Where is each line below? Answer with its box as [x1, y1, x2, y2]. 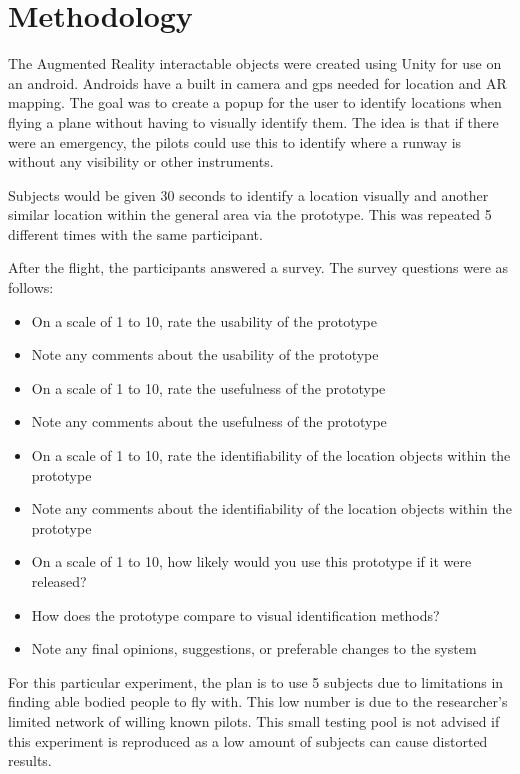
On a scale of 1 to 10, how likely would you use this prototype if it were [31, 551, 472, 572]
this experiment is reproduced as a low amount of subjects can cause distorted [8, 730, 488, 751]
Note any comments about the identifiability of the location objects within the [31, 498, 512, 519]
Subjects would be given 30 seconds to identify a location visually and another [8, 184, 489, 205]
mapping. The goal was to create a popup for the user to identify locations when [8, 92, 502, 113]
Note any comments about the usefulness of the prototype [31, 411, 387, 432]
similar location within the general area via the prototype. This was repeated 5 [8, 204, 492, 225]
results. [8, 750, 52, 771]
